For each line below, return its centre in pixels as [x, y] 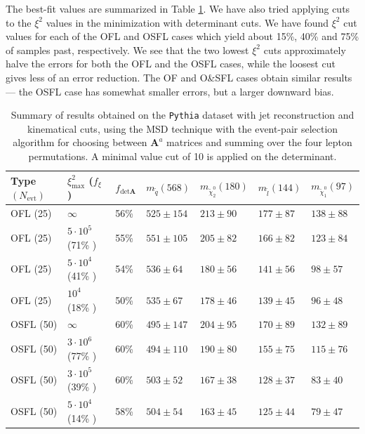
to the [19, 22]
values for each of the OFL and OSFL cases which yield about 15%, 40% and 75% [182, 36]
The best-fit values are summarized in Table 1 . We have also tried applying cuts [178, 8]
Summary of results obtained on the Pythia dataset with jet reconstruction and [182, 115]
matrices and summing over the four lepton [259, 142]
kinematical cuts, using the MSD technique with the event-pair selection [182, 128]
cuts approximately [305, 50]
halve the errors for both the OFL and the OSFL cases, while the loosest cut [171, 64]
